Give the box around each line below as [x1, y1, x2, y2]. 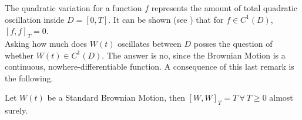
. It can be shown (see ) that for [108, 13, 224, 25]
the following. [5, 71, 53, 84]
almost [269, 91, 293, 104]
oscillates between [118, 37, 182, 49]
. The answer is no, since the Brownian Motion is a [102, 49, 286, 61]
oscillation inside [5, 13, 65, 25]
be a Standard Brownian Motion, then [47, 91, 185, 104]
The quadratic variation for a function [5, 2, 142, 13]
